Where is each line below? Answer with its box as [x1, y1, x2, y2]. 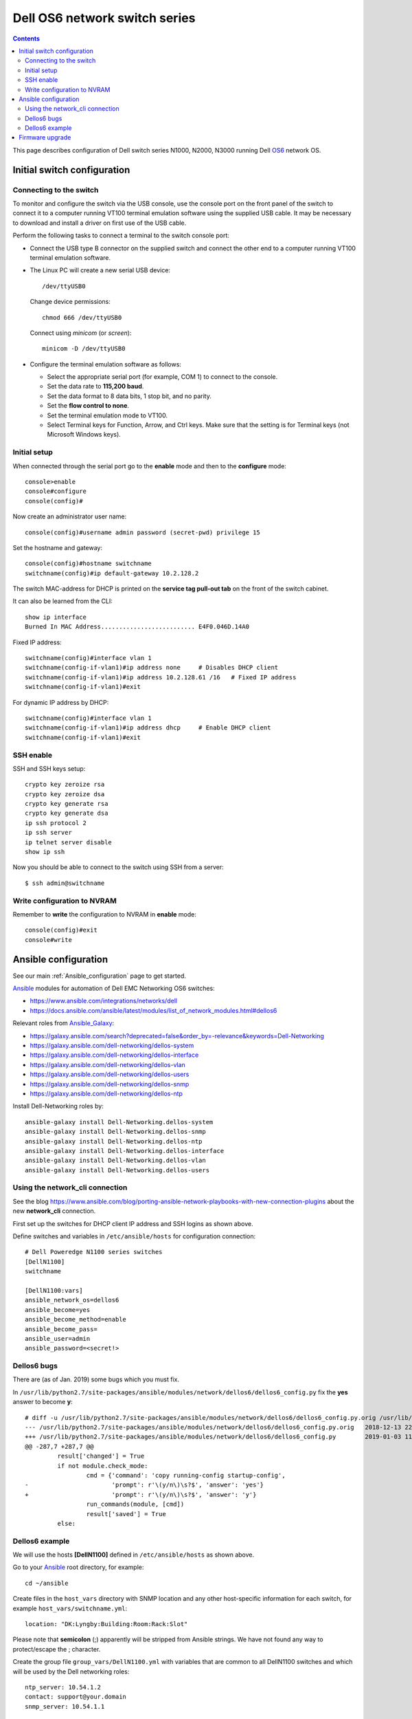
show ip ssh [25, 848, 65, 856]
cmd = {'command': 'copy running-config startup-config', [86, 1471, 286, 1479]
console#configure [25, 488, 87, 495]
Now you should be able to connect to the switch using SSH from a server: [12, 863, 225, 871]
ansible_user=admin [25, 1335, 91, 1342]
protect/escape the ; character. [12, 1645, 101, 1653]
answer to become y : [12, 1398, 73, 1406]
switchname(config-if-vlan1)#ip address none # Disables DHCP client [25, 664, 279, 672]
